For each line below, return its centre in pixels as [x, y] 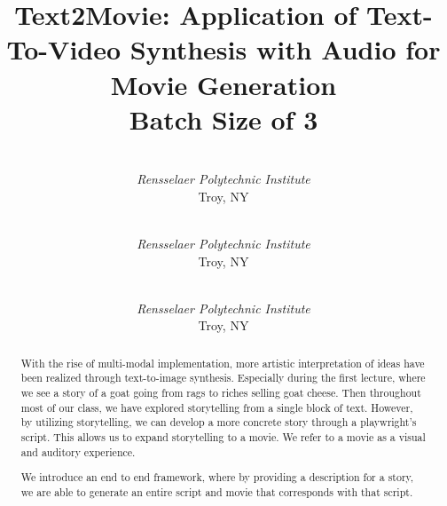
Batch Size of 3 [223, 119]
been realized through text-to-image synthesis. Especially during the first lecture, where [223, 378]
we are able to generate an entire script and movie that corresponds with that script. [217, 491]
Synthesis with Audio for [285, 49]
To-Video [64, 49]
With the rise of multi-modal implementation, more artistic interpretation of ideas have [223, 363]
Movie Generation [223, 84]
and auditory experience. [78, 451]
